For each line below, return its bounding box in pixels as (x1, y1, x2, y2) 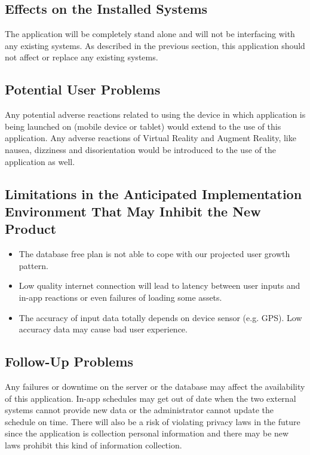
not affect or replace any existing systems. (5, 51, 158, 63)
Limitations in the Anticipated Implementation (5, 184, 302, 203)
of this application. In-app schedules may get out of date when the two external (5, 392, 296, 404)
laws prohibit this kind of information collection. (5, 438, 182, 451)
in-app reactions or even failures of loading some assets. (19, 291, 222, 303)
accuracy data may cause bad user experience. (19, 323, 188, 335)
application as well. (5, 155, 75, 167)
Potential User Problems (5, 80, 161, 99)
